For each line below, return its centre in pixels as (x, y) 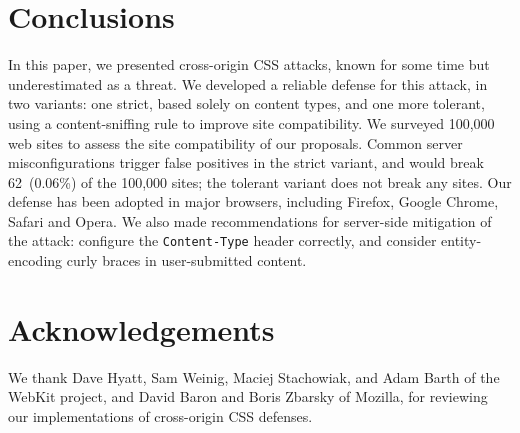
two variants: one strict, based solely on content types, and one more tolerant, (246, 103)
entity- (461, 240)
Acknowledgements (141, 328)
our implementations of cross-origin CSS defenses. (160, 416)
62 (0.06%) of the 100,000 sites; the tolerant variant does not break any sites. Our (260, 181)
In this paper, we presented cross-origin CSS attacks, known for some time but (249, 64)
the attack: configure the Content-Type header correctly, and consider (222, 240)
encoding (35, 260)
